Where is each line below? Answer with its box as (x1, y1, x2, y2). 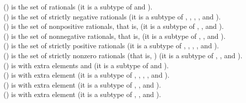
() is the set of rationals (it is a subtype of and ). (3, 1, 153, 11)
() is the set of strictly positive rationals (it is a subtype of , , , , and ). (3, 40, 219, 51)
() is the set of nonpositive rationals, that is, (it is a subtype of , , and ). (3, 21, 224, 31)
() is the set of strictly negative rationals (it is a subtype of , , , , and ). (3, 11, 221, 21)
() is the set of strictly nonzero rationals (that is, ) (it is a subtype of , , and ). (3, 50, 243, 60)
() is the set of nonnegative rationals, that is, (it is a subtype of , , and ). (3, 30, 226, 41)
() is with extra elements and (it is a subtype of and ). (3, 60, 169, 70)
